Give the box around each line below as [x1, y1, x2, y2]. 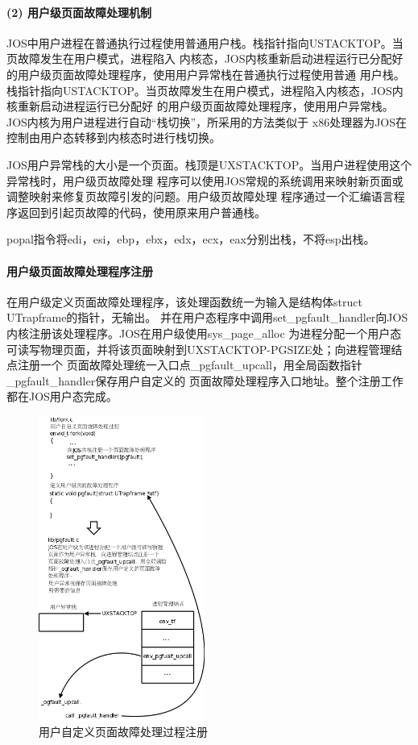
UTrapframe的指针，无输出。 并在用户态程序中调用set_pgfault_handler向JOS [6, 309, 408, 326]
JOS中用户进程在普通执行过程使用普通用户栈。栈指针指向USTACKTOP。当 [6, 34, 404, 51]
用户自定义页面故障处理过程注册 [39, 723, 208, 740]
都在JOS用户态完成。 [6, 388, 118, 405]
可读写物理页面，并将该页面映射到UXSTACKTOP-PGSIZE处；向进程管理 [6, 340, 391, 357]
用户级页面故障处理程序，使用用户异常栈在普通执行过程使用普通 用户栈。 [17, 65, 405, 82]
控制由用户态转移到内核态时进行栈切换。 [6, 129, 221, 146]
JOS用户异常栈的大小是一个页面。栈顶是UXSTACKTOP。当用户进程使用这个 [6, 156, 412, 173]
